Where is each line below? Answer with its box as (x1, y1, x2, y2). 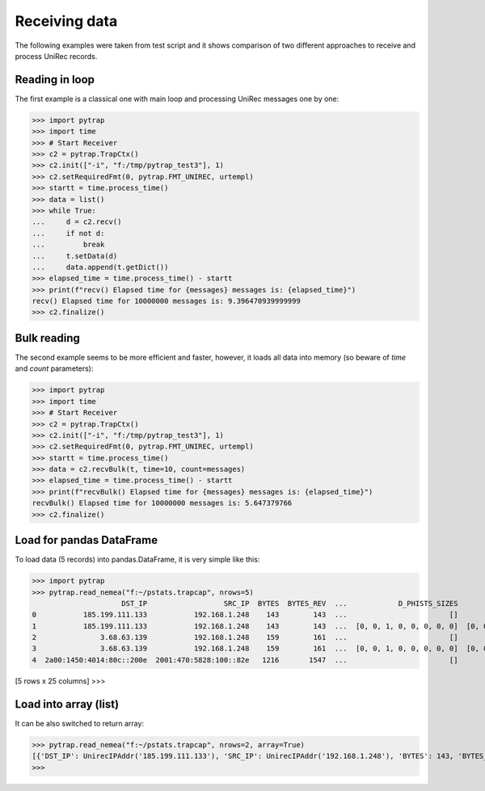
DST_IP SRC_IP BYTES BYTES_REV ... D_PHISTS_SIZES (121, 599, 458, 608)
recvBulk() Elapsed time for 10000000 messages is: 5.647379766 (32, 499, 293, 508)
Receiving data (15, 12, 118, 30)
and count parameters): (15, 364, 94, 373)
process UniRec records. (15, 51, 98, 61)
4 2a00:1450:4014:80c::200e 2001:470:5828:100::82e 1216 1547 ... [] (32, 655, 458, 664)
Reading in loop (15, 73, 95, 86)
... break (32, 240, 105, 250)
